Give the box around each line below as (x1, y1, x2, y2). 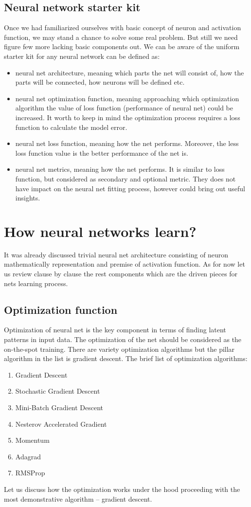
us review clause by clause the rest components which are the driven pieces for (4, 269, 238, 279)
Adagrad (15, 451, 41, 461)
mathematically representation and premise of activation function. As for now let (4, 259, 245, 269)
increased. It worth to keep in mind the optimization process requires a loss (15, 112, 240, 122)
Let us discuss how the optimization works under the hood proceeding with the (4, 484, 240, 494)
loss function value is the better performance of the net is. (15, 147, 188, 158)
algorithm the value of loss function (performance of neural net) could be (15, 103, 233, 113)
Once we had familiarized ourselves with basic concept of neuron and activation (4, 22, 241, 33)
